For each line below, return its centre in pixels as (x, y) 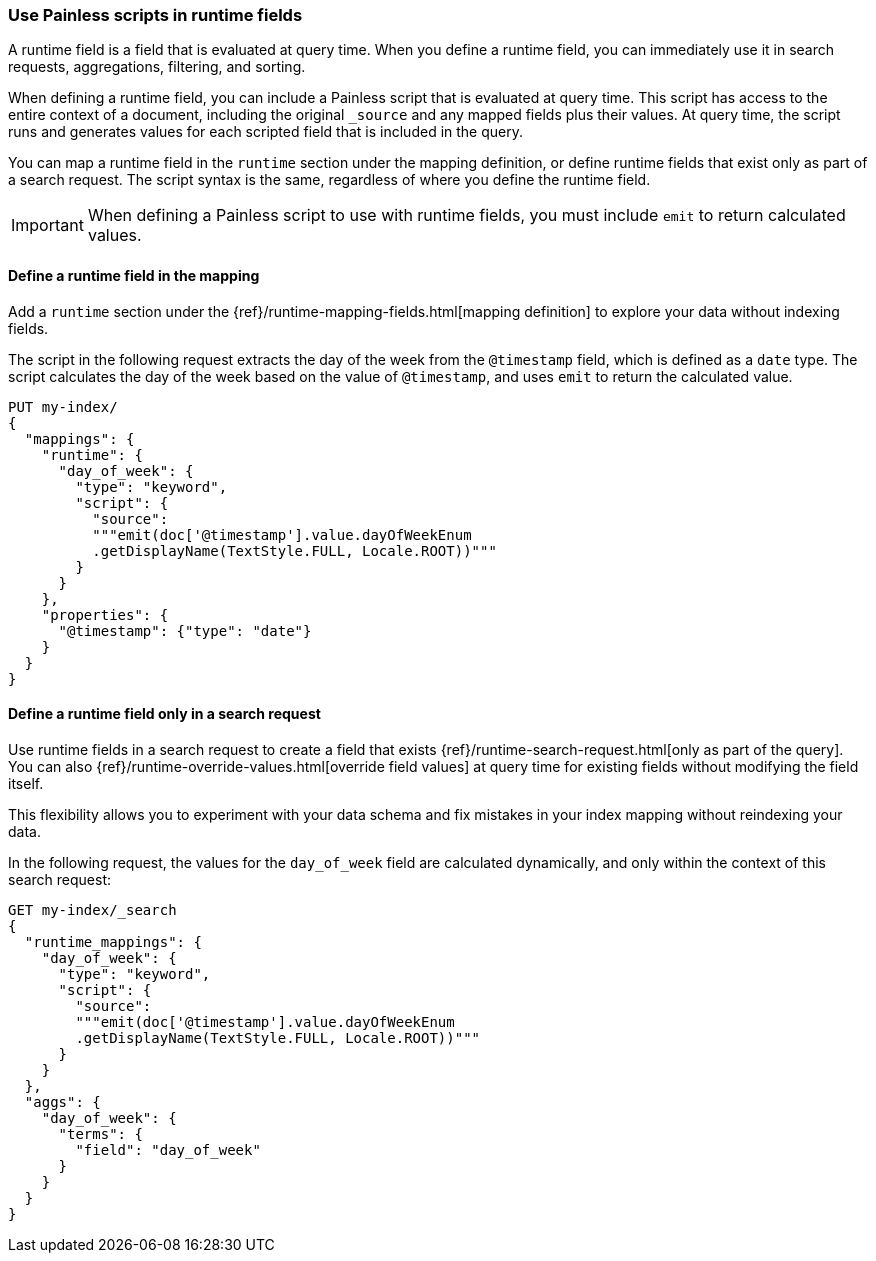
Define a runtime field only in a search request (164, 714)
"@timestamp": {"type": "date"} (185, 630)
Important (47, 225)
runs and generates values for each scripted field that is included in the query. (265, 132)
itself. (26, 783)
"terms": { (100, 1133)
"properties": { (105, 614)
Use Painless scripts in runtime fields (155, 15)
